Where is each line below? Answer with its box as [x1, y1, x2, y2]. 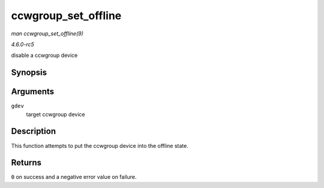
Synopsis [11, 68, 47, 78]
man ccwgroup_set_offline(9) [11, 30, 84, 37]
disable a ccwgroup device [11, 51, 78, 59]
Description [11, 126, 56, 137]
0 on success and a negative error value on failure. [11, 174, 137, 181]
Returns [11, 157, 42, 168]
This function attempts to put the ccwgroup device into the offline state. [11, 142, 188, 149]
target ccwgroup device [26, 111, 85, 118]
